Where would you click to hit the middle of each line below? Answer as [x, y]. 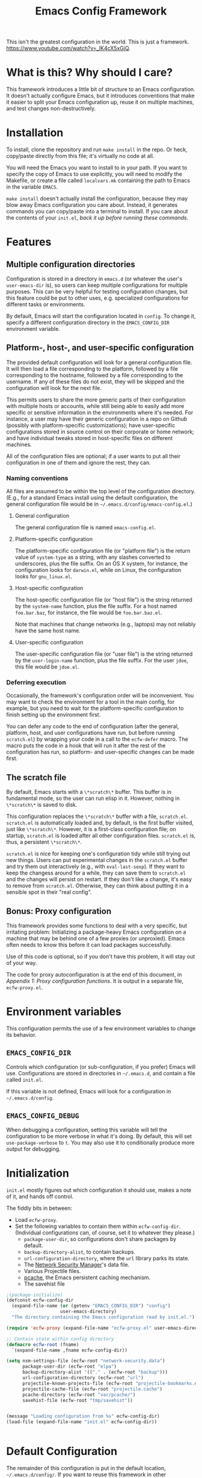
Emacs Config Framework [101, 11]
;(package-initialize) [35, 1295]
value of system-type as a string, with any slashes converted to [93, 557]
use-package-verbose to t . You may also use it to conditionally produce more [100, 1142]
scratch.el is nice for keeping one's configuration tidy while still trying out [98, 854]
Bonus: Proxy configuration [59, 911]
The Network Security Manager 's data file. [77, 1265]
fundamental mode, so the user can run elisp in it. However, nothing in [93, 798]
